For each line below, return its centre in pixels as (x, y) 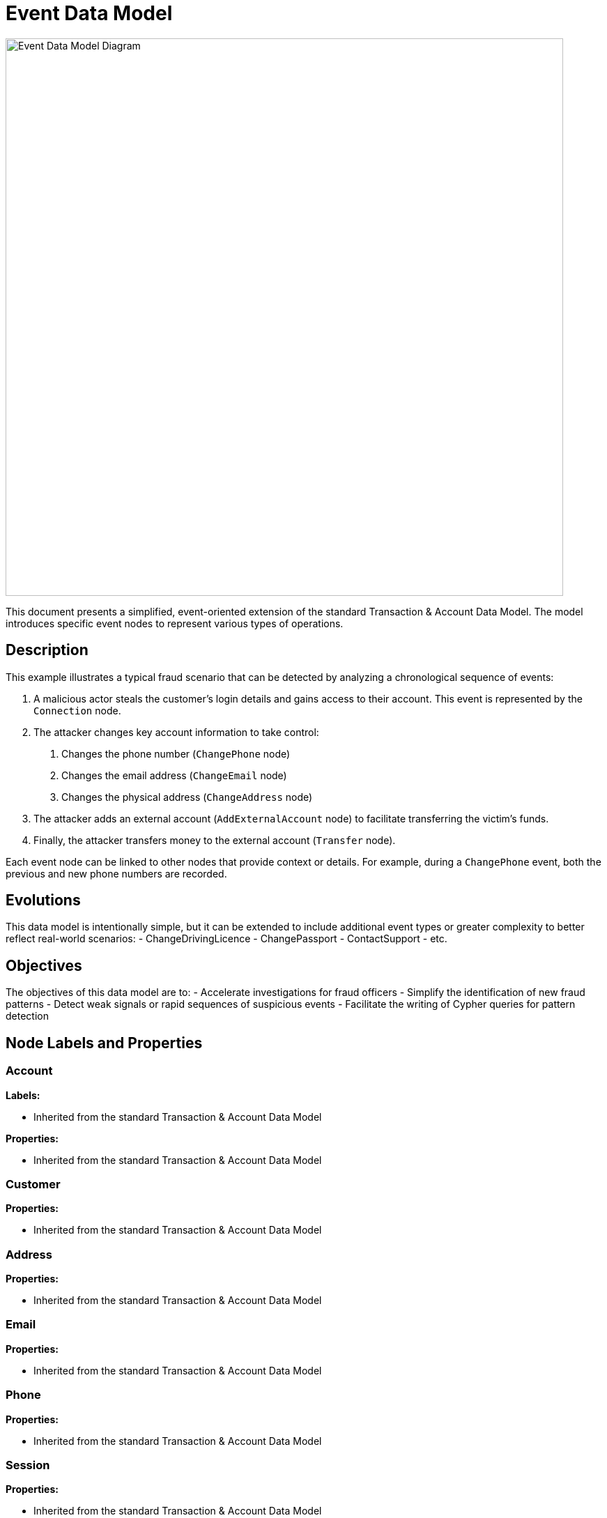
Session (28, 1465)
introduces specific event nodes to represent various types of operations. (175, 623)
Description (47, 650)
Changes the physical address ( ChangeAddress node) (187, 797)
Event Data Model (89, 13)
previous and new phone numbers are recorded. (116, 873)
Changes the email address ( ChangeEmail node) (174, 775)
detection (27, 1016)
